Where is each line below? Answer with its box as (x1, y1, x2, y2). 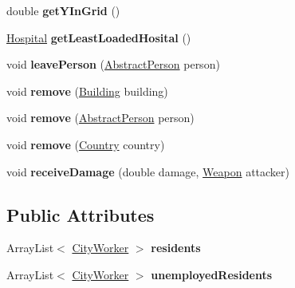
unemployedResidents (151, 266, 273, 282)
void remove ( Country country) (6, 136, 165, 152)
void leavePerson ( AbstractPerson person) (6, 56, 220, 73)
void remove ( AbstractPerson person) (6, 109, 195, 126)
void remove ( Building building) (6, 82, 168, 99)
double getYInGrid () (6, 2, 120, 18)
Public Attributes (6, 202, 155, 227)
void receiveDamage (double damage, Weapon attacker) (6, 163, 290, 180)
